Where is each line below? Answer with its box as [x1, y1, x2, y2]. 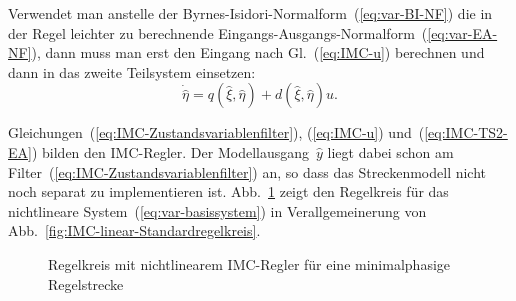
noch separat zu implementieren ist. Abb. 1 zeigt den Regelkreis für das [8, 181, 449, 202]
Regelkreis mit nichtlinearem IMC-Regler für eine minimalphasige [48, 253, 451, 274]
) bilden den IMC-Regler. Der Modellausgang [31, 141, 309, 162]
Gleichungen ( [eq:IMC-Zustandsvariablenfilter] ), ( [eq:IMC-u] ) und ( [8, 122, 425, 143]
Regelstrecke [48, 273, 124, 294]
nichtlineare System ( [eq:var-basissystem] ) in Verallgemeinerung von [8, 200, 427, 221]
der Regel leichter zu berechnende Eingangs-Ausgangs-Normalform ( [8, 22, 428, 43]
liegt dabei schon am [327, 141, 454, 162]
